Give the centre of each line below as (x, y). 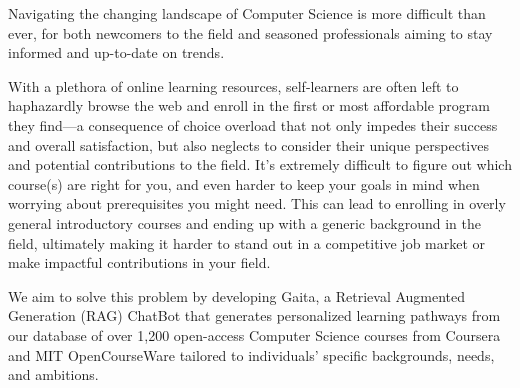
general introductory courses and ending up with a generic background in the (244, 222)
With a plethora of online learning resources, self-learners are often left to (233, 85)
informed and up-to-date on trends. (116, 52)
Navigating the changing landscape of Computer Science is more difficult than (247, 13)
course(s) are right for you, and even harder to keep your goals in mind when (244, 183)
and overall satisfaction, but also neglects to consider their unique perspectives (248, 144)
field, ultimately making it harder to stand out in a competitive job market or (247, 242)
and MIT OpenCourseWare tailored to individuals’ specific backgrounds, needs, (251, 354)
